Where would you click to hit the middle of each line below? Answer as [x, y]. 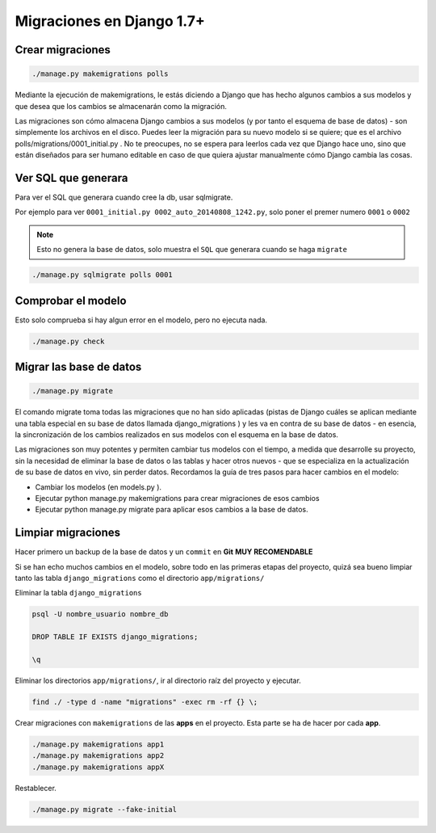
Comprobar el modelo [71, 300]
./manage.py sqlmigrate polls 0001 [102, 275]
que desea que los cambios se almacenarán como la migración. [121, 106]
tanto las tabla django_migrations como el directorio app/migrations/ [140, 578]
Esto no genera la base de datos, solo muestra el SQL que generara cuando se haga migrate [192, 250]
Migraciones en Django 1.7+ [110, 21]
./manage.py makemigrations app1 [98, 744]
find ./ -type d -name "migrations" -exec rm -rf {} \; [145, 702]
